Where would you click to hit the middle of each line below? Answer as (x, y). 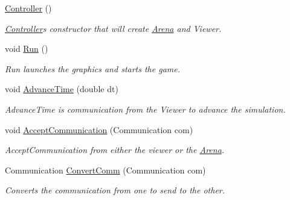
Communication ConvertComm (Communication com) (105, 170)
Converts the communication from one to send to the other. (115, 190)
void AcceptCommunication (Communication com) (99, 129)
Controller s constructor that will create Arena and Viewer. (113, 28)
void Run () (27, 48)
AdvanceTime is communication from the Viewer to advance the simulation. (145, 109)
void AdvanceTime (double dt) (62, 89)
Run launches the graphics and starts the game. (93, 68)
